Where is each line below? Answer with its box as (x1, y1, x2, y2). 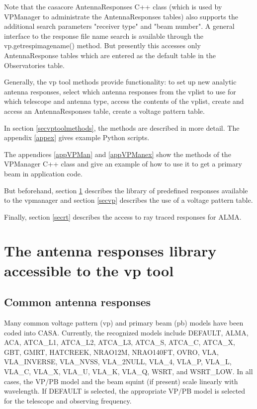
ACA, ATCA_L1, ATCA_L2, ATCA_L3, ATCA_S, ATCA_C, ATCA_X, (4, 337, 235, 347)
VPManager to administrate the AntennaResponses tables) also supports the (4, 11, 238, 21)
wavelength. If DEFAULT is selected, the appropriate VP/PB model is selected (4, 386, 246, 396)
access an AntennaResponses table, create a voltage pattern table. (4, 105, 205, 116)
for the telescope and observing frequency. (4, 395, 132, 406)
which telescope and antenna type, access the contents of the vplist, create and (4, 96, 244, 106)
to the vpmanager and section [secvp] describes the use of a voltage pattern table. (4, 195, 253, 205)
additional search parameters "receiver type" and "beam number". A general (4, 21, 235, 31)
